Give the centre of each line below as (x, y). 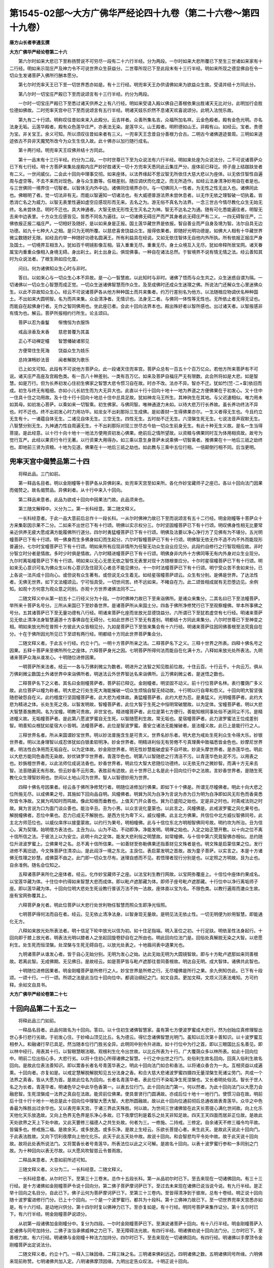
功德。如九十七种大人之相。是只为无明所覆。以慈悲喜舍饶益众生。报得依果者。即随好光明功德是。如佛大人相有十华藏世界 (136, 230)
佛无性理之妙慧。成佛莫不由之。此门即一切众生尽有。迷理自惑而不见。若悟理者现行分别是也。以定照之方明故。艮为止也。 (136, 858)
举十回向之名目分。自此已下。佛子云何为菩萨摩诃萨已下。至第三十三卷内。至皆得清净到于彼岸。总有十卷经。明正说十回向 (136, 1193)
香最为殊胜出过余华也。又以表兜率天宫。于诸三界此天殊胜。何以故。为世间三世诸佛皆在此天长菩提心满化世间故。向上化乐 (136, 1108)
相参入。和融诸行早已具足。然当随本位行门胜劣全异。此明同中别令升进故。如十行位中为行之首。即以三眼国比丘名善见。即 (136, 1044)
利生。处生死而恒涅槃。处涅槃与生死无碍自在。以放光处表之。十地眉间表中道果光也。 (98, 945)
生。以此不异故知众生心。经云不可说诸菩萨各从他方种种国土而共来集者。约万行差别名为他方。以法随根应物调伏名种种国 (134, 292)
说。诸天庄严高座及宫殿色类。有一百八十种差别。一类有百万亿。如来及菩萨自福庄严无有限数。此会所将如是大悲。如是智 (134, 376)
